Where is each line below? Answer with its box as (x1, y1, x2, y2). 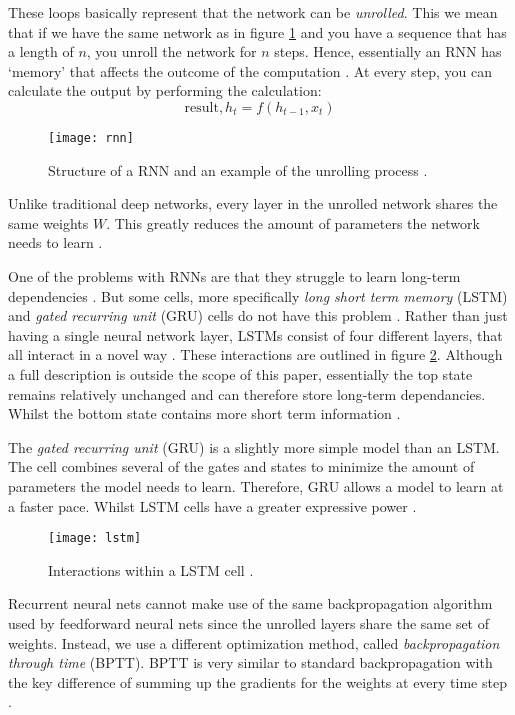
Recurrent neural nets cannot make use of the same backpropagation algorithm (8, 593, 493, 614)
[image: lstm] (48, 531, 142, 546)
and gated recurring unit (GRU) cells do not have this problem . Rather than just (8, 305, 508, 326)
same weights (8, 212, 89, 233)
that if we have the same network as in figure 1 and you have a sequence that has (8, 21, 507, 42)
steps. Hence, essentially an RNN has (274, 41, 502, 62)
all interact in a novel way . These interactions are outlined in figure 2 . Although (8, 344, 503, 365)
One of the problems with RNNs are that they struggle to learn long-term (8, 266, 461, 286)
